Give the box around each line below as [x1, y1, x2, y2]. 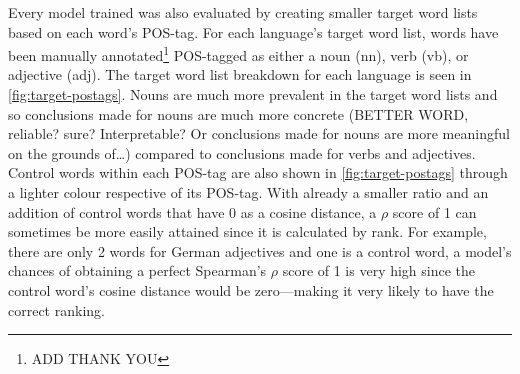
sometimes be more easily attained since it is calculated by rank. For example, [8, 221, 487, 242]
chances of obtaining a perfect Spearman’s [8, 260, 267, 281]
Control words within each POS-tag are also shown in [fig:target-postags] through [8, 162, 508, 183]
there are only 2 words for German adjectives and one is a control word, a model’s [8, 240, 512, 261]
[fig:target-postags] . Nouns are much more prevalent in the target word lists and [8, 84, 498, 105]
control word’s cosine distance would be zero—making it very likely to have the [8, 279, 494, 300]
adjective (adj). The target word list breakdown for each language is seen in [8, 64, 472, 85]
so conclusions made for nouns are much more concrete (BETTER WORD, [8, 103, 469, 124]
